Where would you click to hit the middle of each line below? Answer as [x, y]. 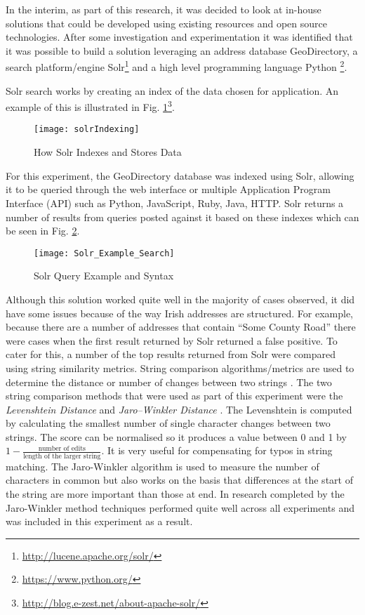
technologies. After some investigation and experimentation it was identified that [179, 37]
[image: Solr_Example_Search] [104, 253]
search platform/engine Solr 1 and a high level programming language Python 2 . [177, 66]
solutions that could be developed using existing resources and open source [166, 23]
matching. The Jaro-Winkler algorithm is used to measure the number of [162, 466]
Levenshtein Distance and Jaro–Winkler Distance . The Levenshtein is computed [179, 409]
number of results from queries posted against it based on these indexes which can [182, 217]
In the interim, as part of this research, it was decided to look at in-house [164, 9]
